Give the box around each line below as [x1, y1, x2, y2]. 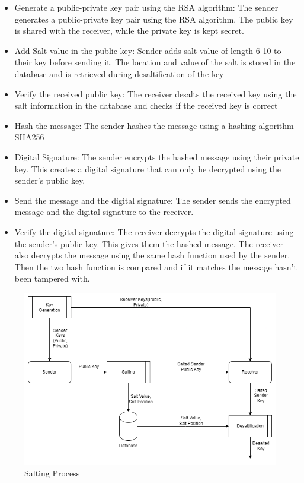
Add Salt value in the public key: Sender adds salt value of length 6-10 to [14, 44, 281, 56]
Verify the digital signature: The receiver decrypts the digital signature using [14, 225, 294, 238]
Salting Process [24, 467, 80, 479]
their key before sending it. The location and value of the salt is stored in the [14, 56, 296, 68]
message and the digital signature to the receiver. [14, 206, 194, 218]
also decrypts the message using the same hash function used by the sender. [14, 249, 290, 261]
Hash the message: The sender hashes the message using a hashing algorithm [14, 119, 294, 131]
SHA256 [14, 131, 44, 143]
